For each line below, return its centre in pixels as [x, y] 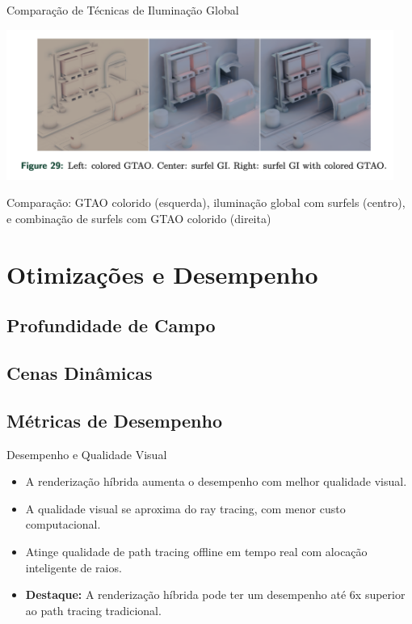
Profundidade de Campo [111, 325]
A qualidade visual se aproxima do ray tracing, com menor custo [185, 508]
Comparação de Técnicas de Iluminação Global [123, 10]
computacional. [63, 524]
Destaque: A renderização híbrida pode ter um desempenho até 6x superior [215, 594]
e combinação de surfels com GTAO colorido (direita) [139, 218]
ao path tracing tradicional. [93, 610]
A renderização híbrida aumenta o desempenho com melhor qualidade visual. [216, 481]
